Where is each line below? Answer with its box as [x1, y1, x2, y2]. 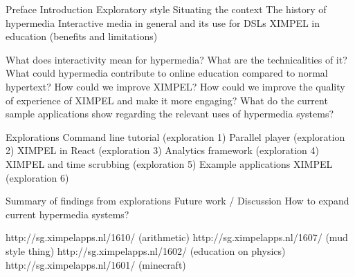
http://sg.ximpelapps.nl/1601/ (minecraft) [6, 257, 186, 271]
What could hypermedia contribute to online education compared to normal [6, 66, 328, 80]
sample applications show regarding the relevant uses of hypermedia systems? [6, 106, 334, 121]
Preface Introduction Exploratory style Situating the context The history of [6, 2, 327, 16]
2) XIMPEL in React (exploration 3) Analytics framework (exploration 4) [6, 143, 319, 157]
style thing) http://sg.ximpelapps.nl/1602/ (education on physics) [6, 243, 286, 258]
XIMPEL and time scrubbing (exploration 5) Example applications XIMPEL [6, 156, 333, 171]
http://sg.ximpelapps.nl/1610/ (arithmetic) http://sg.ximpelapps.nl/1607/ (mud [6, 230, 348, 245]
